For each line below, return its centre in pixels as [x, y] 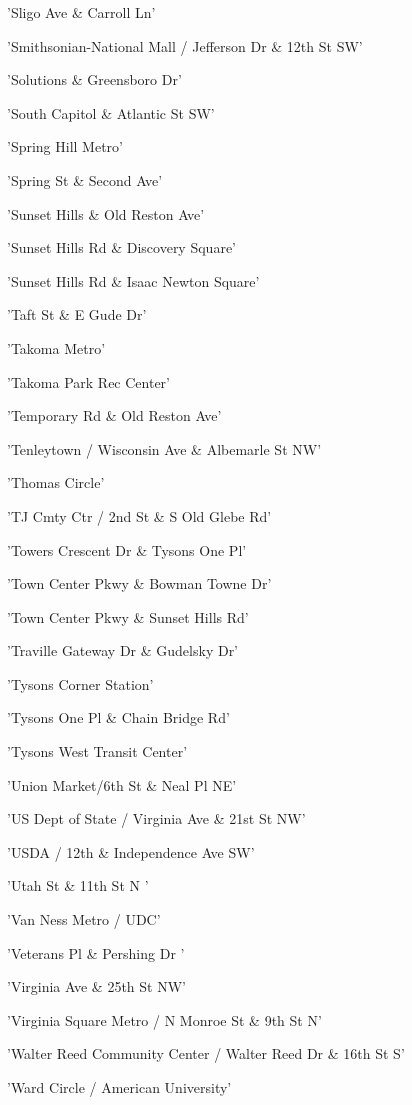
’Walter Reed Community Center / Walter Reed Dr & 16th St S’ [206, 1053]
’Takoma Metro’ [56, 347]
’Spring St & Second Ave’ [85, 179]
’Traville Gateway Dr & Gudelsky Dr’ [123, 650]
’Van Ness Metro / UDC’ [84, 919]
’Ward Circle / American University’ [119, 1087]
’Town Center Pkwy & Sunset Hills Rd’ [128, 616]
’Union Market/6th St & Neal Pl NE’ [122, 784]
